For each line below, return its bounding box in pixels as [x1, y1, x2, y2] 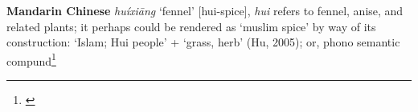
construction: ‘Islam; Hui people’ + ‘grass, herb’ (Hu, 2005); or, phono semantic [6, 34, 400, 50]
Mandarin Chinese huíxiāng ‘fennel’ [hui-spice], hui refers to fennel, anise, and [6, 2, 404, 18]
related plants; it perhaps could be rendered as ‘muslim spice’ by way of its [6, 18, 376, 34]
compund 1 [6, 50, 56, 69]
